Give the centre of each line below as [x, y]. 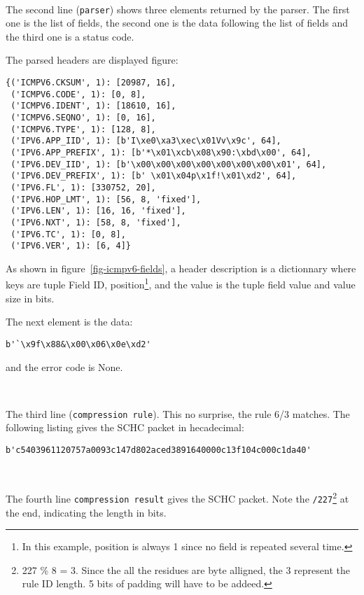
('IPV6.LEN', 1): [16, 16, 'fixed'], [98, 211]
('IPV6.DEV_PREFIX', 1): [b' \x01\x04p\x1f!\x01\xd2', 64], [154, 176]
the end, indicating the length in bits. [86, 512]
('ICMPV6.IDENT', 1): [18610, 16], [93, 106]
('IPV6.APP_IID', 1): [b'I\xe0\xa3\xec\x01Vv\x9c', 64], [146, 141]
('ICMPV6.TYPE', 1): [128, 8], [83, 129]
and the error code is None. [64, 366]
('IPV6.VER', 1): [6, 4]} [71, 246]
